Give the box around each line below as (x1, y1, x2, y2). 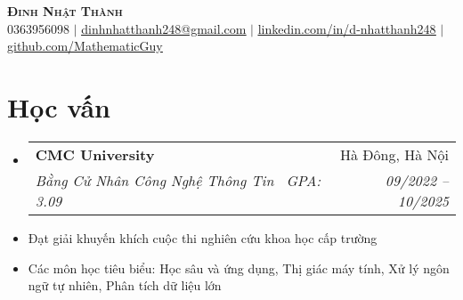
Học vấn (7, 88, 110, 125)
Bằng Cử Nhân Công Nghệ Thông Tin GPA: (35, 169, 321, 191)
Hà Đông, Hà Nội (339, 143, 449, 165)
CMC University (35, 143, 155, 165)
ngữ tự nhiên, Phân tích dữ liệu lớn (28, 276, 222, 295)
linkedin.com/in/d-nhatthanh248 (257, 19, 436, 37)
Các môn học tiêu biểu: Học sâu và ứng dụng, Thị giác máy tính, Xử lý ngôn (28, 258, 450, 277)
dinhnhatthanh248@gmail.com (81, 19, 247, 37)
